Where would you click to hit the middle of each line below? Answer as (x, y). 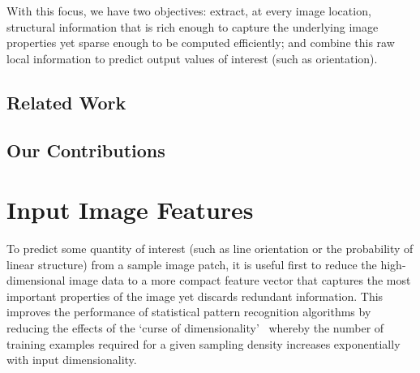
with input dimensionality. (72, 360)
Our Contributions (86, 150)
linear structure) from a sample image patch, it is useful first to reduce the (192, 264)
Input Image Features (130, 210)
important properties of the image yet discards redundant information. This (195, 296)
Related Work (66, 102)
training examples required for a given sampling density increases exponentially (204, 343)
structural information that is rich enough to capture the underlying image (193, 26)
